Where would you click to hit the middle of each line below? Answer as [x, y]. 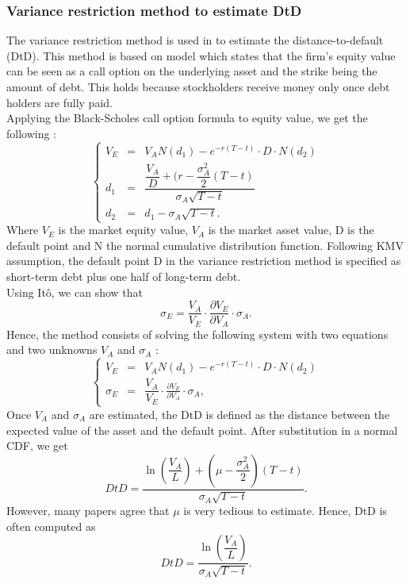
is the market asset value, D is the [291, 230]
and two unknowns [52, 350]
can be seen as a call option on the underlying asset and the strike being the [192, 71]
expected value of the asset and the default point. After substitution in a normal [202, 430]
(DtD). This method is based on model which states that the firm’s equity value [201, 55]
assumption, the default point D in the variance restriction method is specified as [204, 261]
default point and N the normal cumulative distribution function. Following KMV [205, 245]
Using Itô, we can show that [75, 292]
